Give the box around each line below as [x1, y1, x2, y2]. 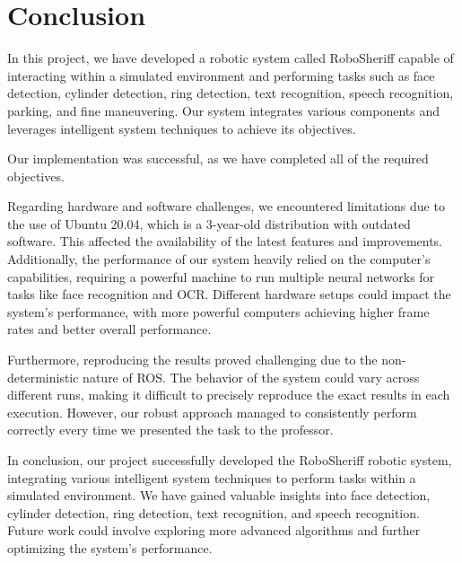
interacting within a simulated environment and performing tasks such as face [7, 66, 435, 84]
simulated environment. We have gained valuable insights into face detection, [7, 486, 431, 505]
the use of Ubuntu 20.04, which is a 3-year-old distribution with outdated [7, 214, 411, 233]
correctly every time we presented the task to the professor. [7, 420, 334, 439]
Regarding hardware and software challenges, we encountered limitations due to [7, 197, 445, 216]
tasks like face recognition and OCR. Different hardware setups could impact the [7, 285, 451, 303]
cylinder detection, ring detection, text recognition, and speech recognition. [7, 503, 420, 522]
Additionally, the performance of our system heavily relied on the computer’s [7, 250, 431, 268]
